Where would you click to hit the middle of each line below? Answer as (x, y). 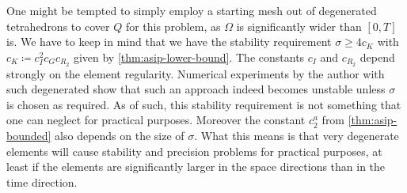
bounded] (29, 136)
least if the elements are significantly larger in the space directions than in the (196, 167)
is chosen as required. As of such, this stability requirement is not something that (204, 104)
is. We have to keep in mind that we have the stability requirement (169, 42)
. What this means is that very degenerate (297, 136)
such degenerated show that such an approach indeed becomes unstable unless (196, 89)
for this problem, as (173, 26)
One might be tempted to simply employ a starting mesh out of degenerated (192, 10)
